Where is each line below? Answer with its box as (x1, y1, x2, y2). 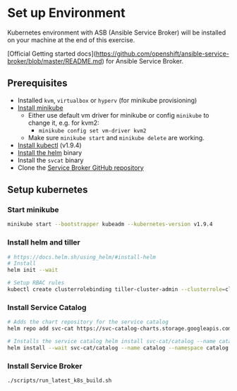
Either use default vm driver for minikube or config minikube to (28, 111, 209, 119)
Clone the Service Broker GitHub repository (17, 163, 145, 172)
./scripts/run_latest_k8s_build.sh (7, 377, 112, 385)
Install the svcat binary (17, 156, 84, 164)
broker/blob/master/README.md (7, 56, 102, 65)
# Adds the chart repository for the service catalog (7, 318, 169, 325)
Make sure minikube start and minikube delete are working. (28, 133, 205, 142)
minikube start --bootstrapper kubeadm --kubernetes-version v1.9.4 (7, 221, 213, 228)
